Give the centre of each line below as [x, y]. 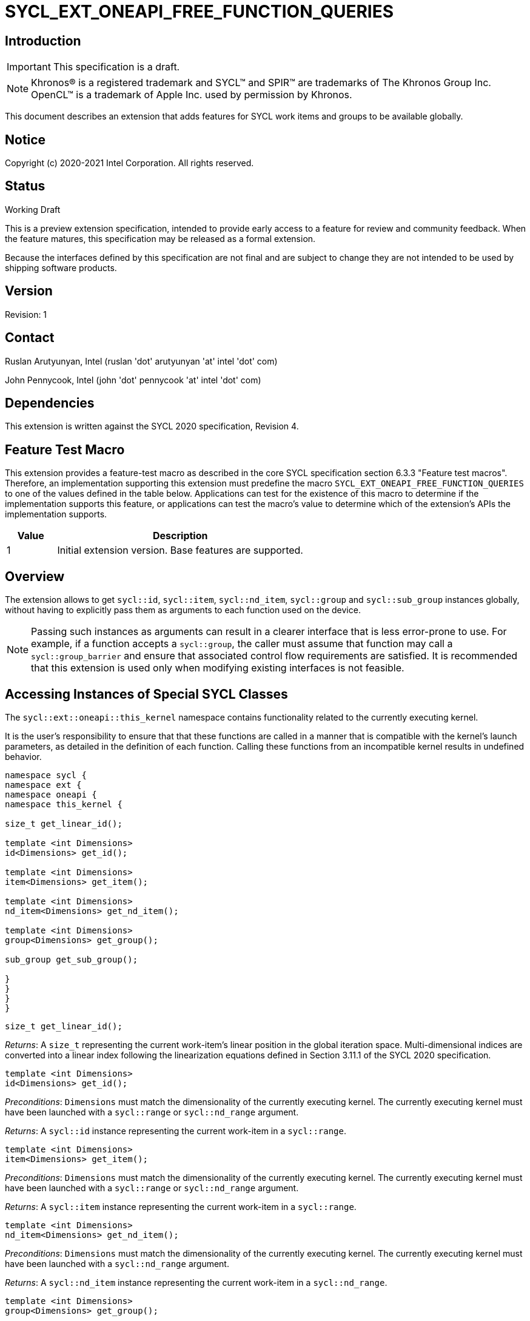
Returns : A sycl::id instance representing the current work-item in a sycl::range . [176, 1131]
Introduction [43, 41]
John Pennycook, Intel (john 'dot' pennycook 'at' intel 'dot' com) [133, 380]
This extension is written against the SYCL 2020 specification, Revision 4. [152, 426]
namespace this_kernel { [64, 804]
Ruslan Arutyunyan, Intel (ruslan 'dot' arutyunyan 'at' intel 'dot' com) [141, 361]
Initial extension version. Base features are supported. [180, 550]
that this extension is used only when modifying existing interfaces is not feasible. [218, 668]
